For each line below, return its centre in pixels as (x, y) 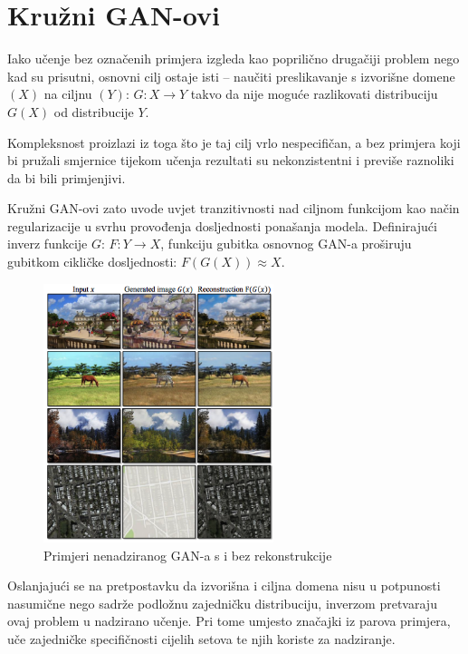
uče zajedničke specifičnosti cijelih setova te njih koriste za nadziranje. (201, 639)
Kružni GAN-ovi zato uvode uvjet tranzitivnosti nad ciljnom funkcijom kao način (234, 208)
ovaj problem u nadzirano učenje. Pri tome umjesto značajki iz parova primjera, (229, 621)
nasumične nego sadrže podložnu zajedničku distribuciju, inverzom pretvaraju (222, 603)
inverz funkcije (48, 244)
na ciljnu (68, 94)
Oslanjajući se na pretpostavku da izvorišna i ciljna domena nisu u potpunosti (224, 586)
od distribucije (94, 111)
